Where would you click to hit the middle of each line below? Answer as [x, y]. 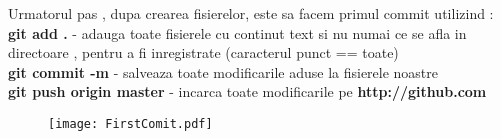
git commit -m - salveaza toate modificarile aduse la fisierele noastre [223, 71]
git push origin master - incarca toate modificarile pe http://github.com [247, 91]
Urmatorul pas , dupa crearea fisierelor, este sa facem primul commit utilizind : [251, 13]
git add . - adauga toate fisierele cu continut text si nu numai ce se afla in [237, 32]
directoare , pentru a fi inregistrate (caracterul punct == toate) [203, 52]
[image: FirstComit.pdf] [130, 123]
